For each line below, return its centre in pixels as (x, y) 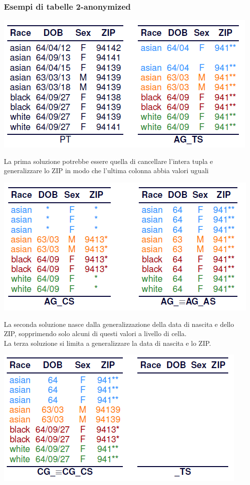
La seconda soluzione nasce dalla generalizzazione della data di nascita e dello (119, 324)
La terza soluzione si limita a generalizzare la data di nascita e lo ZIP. (108, 343)
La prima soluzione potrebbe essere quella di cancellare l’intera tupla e (109, 161)
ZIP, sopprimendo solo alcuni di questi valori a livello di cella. (95, 333)
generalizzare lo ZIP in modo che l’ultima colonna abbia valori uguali (106, 170)
